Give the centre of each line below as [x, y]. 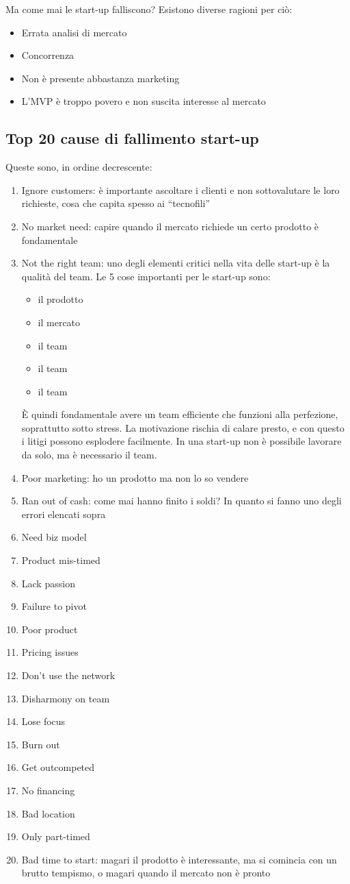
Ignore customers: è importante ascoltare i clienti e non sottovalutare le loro [180, 189]
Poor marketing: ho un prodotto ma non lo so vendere [135, 477]
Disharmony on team [66, 698]
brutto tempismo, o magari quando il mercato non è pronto [146, 873]
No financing [48, 790]
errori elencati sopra [64, 514]
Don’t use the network [68, 675]
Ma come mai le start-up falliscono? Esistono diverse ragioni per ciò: [149, 9]
